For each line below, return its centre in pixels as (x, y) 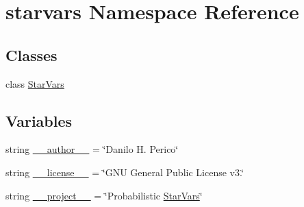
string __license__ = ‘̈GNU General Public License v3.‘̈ (125, 172)
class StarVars (35, 83)
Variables (39, 120)
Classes (31, 54)
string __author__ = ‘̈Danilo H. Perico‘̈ (92, 149)
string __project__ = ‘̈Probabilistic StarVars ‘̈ (104, 195)
